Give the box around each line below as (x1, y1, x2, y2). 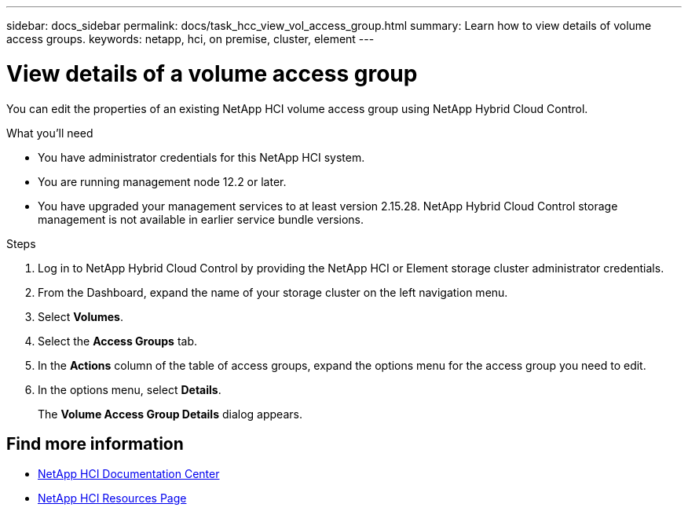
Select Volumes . (38, 309, 123, 323)
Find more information (6, 433, 184, 454)
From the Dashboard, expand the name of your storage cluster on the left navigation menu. (38, 285, 508, 299)
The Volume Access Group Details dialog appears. (38, 407, 302, 421)
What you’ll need (6, 126, 93, 140)
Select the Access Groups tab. (38, 334, 198, 348)
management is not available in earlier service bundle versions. (38, 212, 364, 226)
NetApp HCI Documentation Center (38, 467, 220, 481)
